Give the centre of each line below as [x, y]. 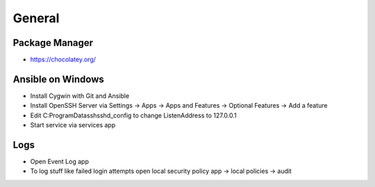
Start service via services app [73, 125]
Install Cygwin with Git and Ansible [80, 96]
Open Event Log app [60, 162]
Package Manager [53, 43]
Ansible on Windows [58, 79]
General [36, 18]
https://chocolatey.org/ [63, 60]
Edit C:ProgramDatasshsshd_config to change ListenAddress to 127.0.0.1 [133, 115]
